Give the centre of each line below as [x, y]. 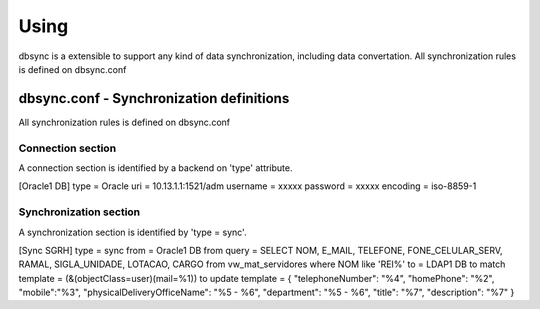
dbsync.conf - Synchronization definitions [154, 98]
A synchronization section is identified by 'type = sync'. [132, 232]
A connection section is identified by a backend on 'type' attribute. [155, 167]
